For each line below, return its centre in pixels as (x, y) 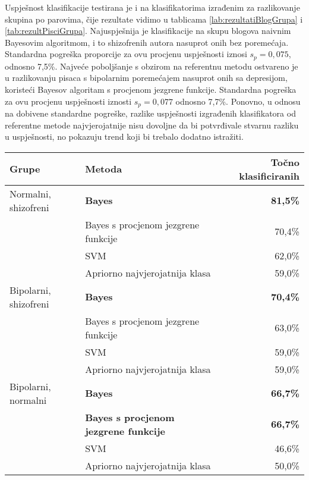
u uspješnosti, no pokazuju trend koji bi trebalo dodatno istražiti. (124, 137)
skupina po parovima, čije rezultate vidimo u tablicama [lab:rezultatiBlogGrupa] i (154, 19)
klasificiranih (269, 175)
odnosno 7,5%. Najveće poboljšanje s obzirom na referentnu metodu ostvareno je (152, 66)
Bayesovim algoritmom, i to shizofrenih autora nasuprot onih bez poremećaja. (147, 42)
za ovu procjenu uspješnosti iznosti (68, 101)
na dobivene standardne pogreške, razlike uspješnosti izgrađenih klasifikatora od (150, 113)
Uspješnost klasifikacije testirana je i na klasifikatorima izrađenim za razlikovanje (152, 7)
